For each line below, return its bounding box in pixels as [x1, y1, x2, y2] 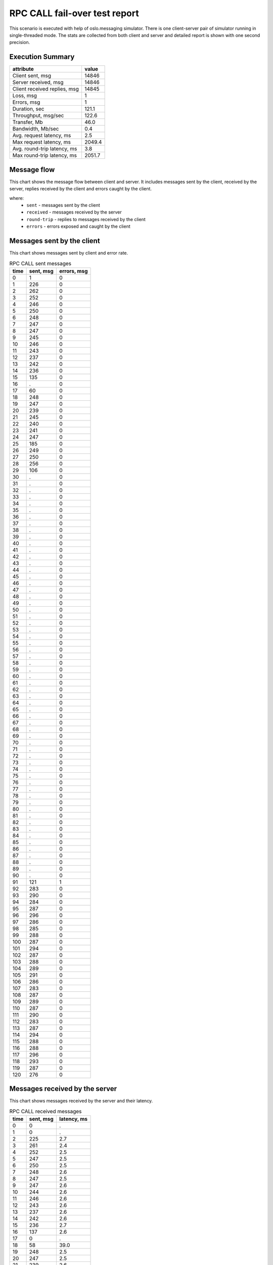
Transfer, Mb [12, 119, 43, 126]
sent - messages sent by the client [26, 202, 101, 208]
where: [9, 195, 24, 201]
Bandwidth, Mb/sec [12, 125, 59, 133]
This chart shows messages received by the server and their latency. [9, 1098, 153, 1104]
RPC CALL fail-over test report [9, 8, 139, 19]
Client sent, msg [12, 72, 52, 79]
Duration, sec [12, 105, 44, 112]
